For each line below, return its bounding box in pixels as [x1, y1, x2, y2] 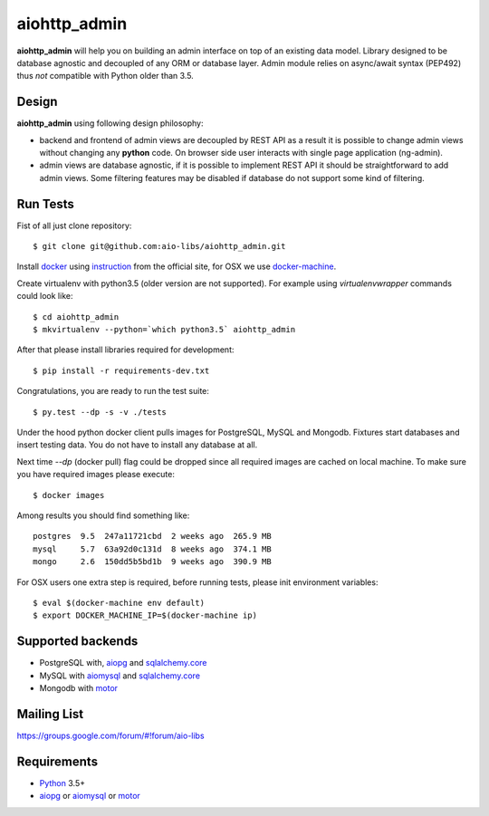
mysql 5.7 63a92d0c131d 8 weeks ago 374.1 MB [33, 543, 272, 554]
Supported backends [16, 634, 139, 649]
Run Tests [16, 196, 74, 212]
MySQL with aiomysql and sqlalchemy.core [39, 670, 201, 681]
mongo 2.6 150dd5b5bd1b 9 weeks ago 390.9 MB [33, 557, 272, 567]
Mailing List [16, 706, 84, 722]
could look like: [16, 291, 73, 302]
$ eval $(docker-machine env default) [33, 598, 206, 608]
